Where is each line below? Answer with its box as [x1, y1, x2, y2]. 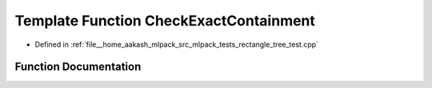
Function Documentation [14, 60, 142, 74]
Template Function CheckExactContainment [14, 12, 316, 29]
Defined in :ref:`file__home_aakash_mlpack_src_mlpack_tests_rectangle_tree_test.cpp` [34, 40, 319, 49]
